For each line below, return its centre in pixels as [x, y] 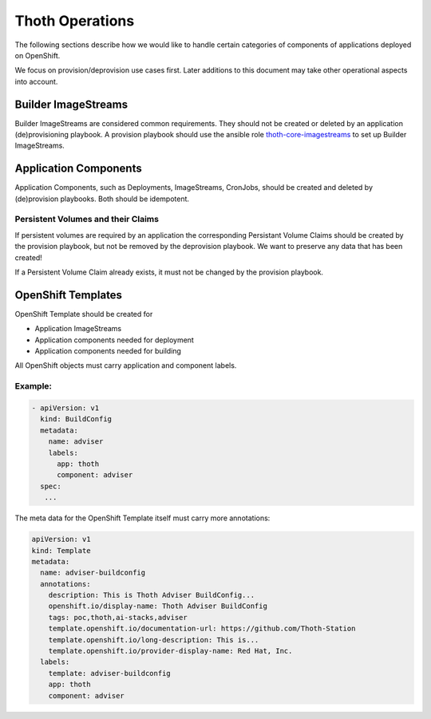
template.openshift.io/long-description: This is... [154, 640]
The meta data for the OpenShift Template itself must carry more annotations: [142, 518]
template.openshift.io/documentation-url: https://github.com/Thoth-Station [202, 629]
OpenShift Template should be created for [84, 314]
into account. [36, 81]
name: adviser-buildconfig [93, 573]
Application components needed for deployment [115, 340]
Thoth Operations [75, 21]
